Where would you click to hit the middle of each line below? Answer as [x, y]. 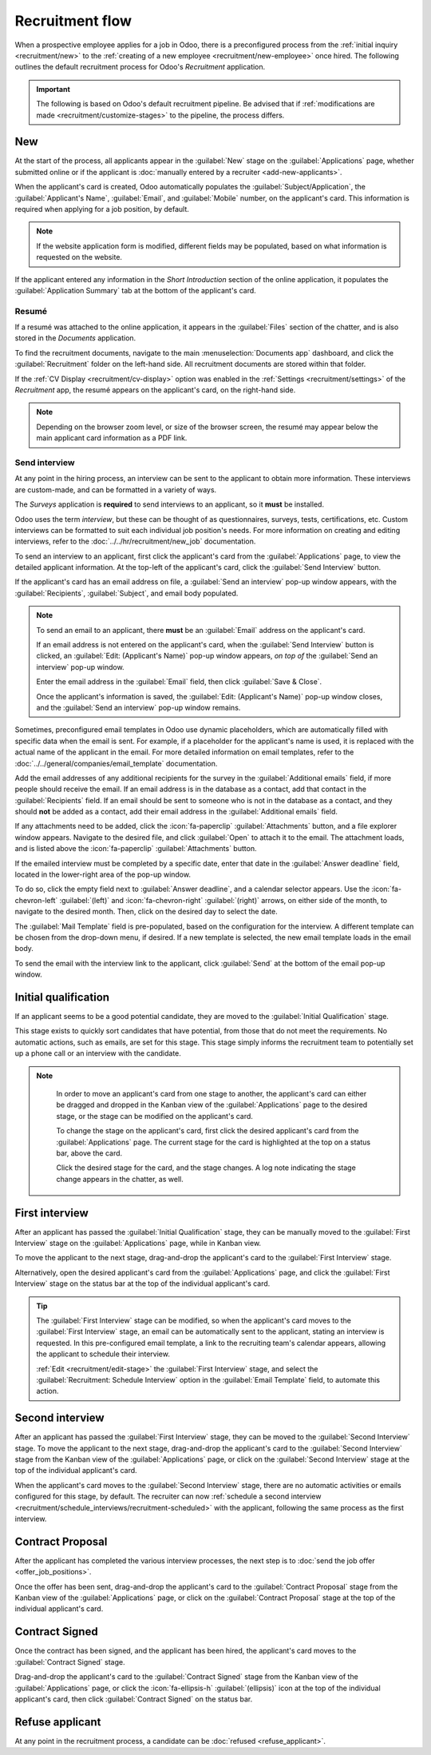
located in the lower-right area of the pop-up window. [103, 874]
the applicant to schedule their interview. [103, 1354]
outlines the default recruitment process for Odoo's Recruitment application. [140, 67]
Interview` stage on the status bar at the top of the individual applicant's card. [142, 1283]
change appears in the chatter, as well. [120, 1179]
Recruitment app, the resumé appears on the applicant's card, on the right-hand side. [155, 390]
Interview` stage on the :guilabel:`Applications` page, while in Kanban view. [138, 1244]
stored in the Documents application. [75, 338]
